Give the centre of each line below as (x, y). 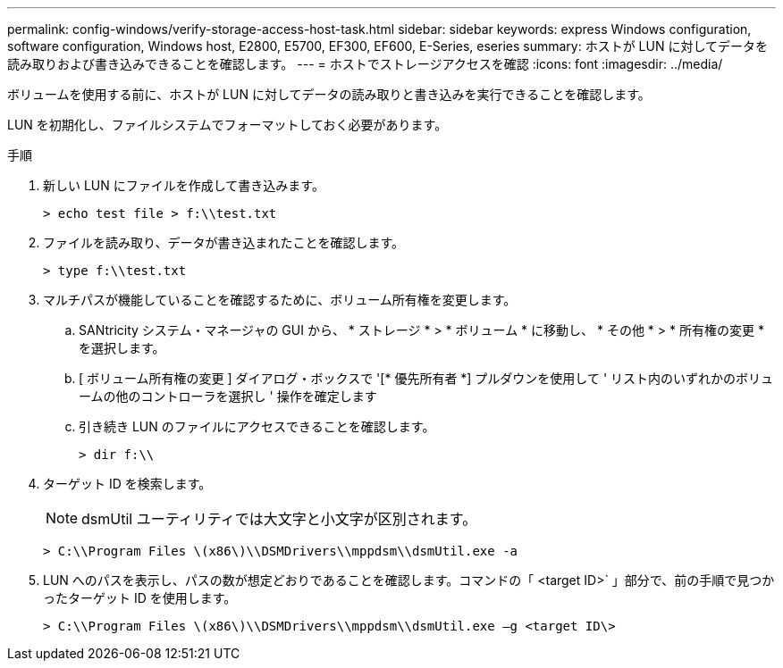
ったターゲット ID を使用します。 (140, 598)
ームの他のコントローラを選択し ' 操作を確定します (228, 396)
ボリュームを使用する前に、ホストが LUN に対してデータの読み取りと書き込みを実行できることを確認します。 (329, 94)
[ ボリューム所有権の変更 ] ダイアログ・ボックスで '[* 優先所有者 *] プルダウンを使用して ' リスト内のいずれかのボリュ (426, 378)
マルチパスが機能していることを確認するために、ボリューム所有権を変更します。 (280, 300)
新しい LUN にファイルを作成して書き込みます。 (184, 185)
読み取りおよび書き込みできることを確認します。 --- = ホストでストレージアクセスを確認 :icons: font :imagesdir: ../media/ (365, 64)
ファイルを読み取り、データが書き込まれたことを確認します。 (224, 242)
